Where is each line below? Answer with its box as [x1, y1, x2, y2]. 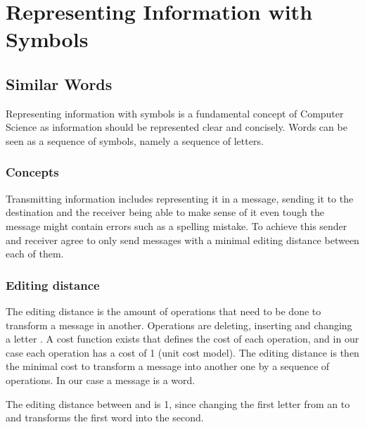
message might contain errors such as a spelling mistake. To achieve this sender [6, 218, 347, 233]
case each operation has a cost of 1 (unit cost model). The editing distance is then [6, 345, 359, 359]
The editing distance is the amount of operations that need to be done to [6, 303, 321, 318]
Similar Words [6, 72, 113, 94]
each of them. [6, 246, 64, 261]
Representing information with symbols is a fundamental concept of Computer [6, 106, 344, 120]
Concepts [6, 163, 59, 181]
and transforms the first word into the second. [6, 410, 204, 425]
